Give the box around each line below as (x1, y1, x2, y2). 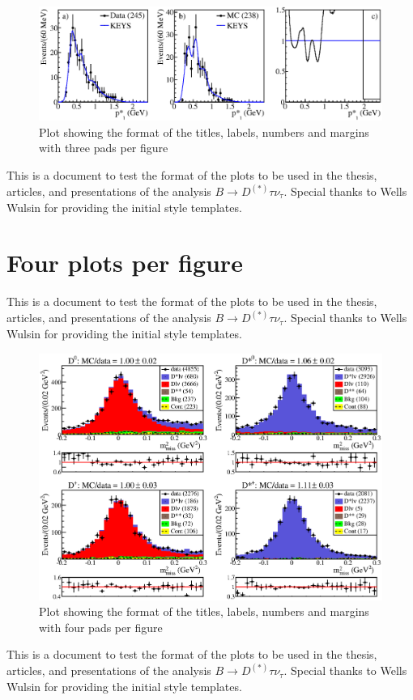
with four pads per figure (39, 618, 163, 635)
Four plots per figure (6, 246, 243, 279)
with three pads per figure (39, 139, 168, 156)
